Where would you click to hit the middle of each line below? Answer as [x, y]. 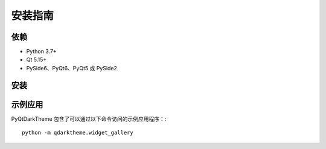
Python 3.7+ [41, 52]
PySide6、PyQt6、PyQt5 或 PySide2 [72, 68]
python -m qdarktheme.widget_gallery [78, 133]
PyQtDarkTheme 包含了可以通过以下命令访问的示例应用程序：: [89, 119]
